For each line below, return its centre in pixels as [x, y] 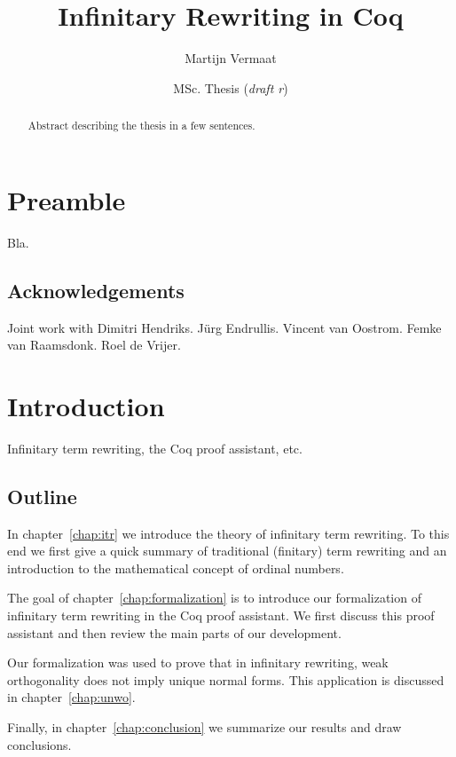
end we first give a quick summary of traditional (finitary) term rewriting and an [227, 551]
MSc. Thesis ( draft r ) [231, 87]
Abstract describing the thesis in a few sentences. [142, 126]
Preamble [67, 199]
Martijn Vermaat [231, 58]
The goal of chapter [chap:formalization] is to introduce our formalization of [214, 598]
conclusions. [39, 744]
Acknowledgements [96, 290]
